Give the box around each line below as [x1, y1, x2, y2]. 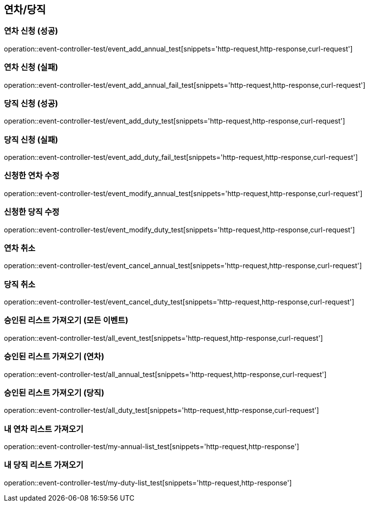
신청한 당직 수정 [4, 207, 60, 217]
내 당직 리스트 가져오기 [4, 460, 84, 470]
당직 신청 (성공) [4, 98, 58, 108]
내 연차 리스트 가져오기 [4, 424, 84, 434]
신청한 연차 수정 [4, 171, 60, 181]
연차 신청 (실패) [4, 62, 58, 73]
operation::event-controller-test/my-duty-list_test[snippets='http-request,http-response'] [4, 478, 292, 487]
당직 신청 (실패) [4, 134, 58, 145]
